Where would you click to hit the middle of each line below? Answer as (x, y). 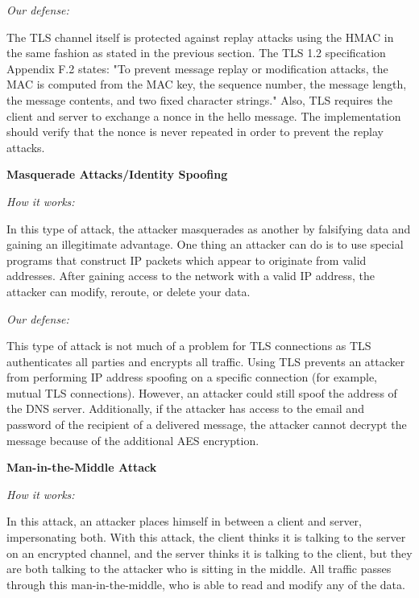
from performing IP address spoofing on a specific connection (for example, (192, 377)
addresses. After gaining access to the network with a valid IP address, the (191, 276)
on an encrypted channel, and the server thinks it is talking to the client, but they (209, 553)
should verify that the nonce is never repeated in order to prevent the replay (195, 132)
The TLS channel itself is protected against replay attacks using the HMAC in (200, 37)
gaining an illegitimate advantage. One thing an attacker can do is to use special (205, 244)
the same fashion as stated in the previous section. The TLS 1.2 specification (196, 53)
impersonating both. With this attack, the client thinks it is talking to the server (206, 537)
